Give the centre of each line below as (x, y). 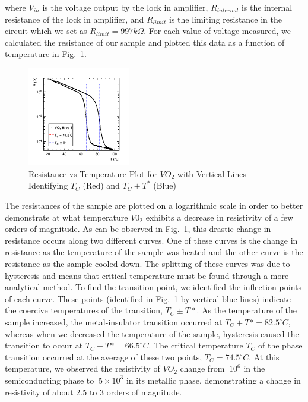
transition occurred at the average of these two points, (104, 357)
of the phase (280, 345)
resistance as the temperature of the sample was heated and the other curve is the (154, 252)
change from (202, 368)
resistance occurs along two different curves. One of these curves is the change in (151, 240)
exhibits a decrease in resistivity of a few (220, 217)
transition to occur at (44, 345)
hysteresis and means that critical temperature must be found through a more (147, 275)
